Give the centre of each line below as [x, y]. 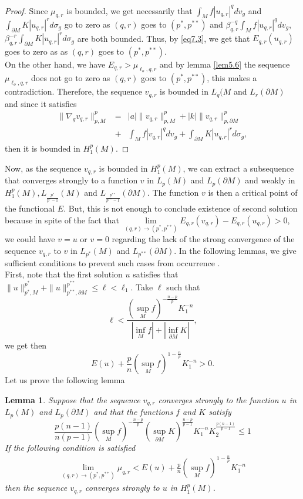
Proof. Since [26, 10]
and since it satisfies [41, 103]
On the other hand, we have [55, 64]
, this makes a [232, 78]
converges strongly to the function [218, 399]
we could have [30, 239]
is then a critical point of [253, 192]
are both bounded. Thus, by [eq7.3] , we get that [164, 38]
